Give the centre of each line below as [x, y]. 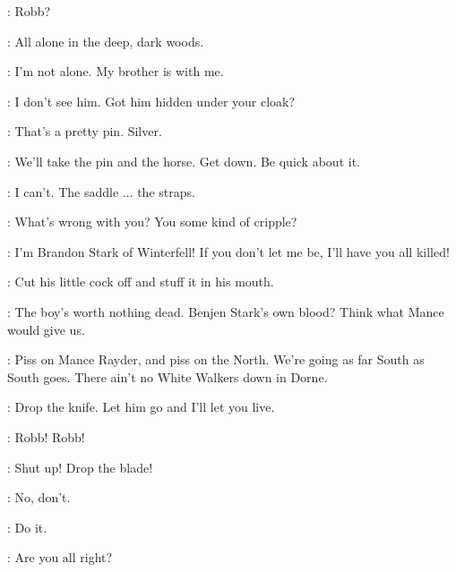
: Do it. [27, 527]
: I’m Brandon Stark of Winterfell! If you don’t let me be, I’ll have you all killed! [228, 251]
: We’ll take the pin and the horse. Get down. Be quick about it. [184, 161]
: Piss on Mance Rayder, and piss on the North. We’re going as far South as [216, 359]
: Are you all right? [60, 557]
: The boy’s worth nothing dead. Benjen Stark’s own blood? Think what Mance [226, 311]
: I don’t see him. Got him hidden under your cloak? [151, 101]
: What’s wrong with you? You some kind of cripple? [152, 222]
